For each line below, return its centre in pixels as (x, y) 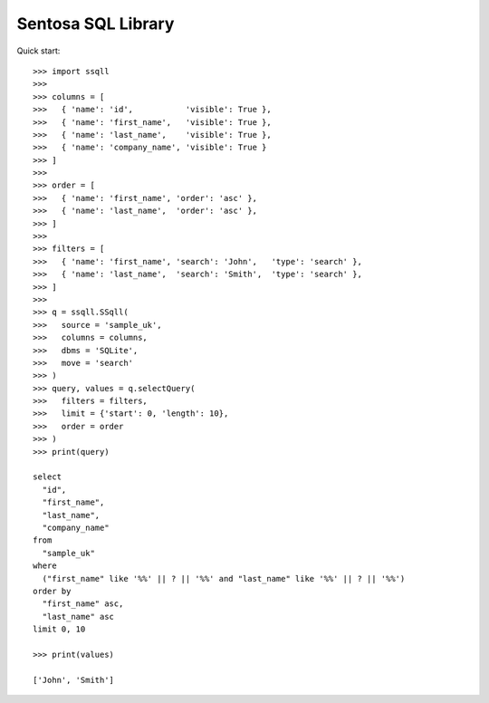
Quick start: (38, 51)
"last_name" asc (78, 616)
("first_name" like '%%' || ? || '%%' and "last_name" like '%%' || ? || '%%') (224, 578)
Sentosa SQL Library (96, 24)
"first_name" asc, (83, 604)
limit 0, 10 (59, 629)
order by (52, 591)
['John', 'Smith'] (74, 680)
